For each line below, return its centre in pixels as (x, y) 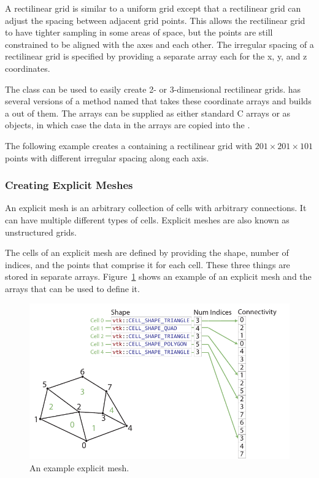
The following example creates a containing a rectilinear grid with (129, 145)
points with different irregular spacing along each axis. (107, 157)
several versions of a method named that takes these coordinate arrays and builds (158, 101)
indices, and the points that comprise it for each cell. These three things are (148, 264)
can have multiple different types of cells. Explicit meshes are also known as (147, 219)
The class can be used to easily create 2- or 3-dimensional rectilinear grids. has (153, 89)
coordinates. (28, 68)
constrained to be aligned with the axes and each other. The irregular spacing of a (159, 44)
